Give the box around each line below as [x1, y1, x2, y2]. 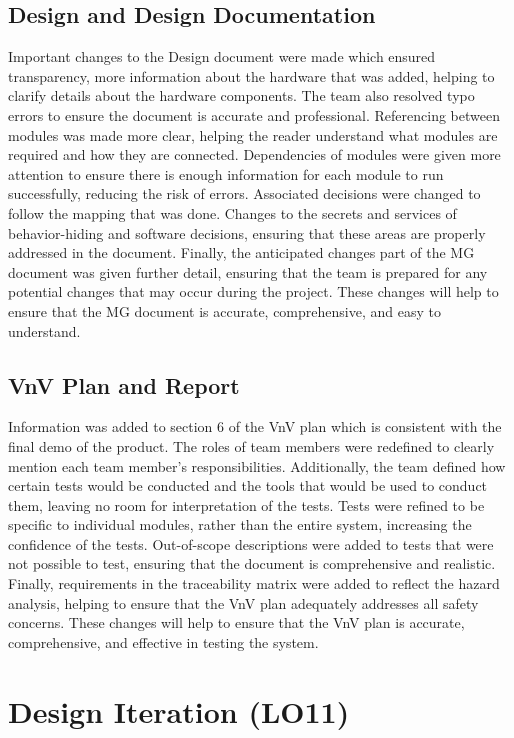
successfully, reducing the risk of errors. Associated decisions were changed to [8, 183, 481, 204]
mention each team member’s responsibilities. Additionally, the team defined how [8, 455, 506, 476]
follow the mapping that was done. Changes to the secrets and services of [8, 202, 457, 223]
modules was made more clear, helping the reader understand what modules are [8, 124, 498, 145]
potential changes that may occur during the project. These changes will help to [8, 281, 499, 302]
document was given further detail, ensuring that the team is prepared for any [8, 261, 488, 282]
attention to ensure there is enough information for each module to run [8, 163, 444, 184]
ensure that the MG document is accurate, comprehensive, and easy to [8, 300, 441, 321]
